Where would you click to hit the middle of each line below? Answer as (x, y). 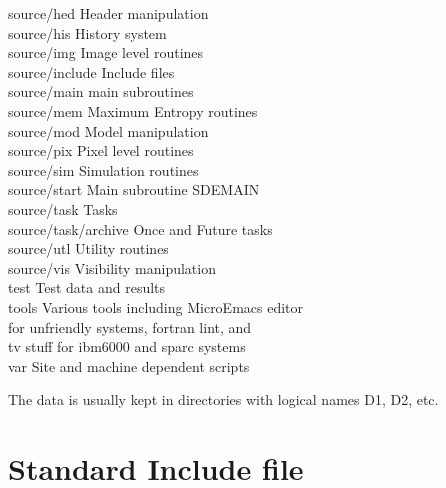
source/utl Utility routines (88, 248)
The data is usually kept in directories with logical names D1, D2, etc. (223, 399)
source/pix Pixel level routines (101, 150)
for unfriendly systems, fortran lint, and (130, 326)
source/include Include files (91, 71)
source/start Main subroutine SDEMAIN (134, 189)
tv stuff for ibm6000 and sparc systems (127, 346)
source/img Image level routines (106, 52)
